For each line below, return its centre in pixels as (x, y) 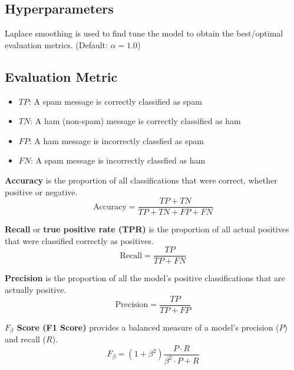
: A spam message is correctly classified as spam (115, 101)
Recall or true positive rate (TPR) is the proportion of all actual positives (147, 229)
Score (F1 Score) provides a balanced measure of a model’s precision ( (148, 327)
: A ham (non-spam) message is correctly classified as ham (136, 121)
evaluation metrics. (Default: (56, 44)
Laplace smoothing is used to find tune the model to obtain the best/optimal (144, 33)
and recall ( (26, 339)
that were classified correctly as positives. (79, 240)
